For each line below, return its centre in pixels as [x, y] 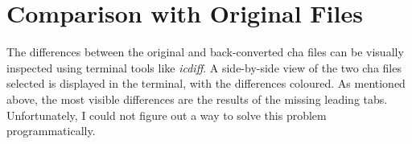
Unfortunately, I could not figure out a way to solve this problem [167, 115]
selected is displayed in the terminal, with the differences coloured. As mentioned [206, 83]
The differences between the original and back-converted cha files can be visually [205, 52]
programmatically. [51, 131]
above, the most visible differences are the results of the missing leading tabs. [197, 99]
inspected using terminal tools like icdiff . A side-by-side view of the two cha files [204, 67]
